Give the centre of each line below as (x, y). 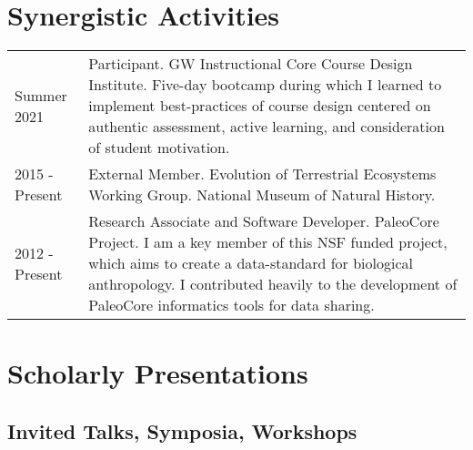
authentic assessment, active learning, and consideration (267, 127)
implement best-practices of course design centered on (260, 106)
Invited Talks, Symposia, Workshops (182, 430)
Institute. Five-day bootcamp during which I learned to (265, 85)
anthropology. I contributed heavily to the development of (273, 284)
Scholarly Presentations (158, 373)
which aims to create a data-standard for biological (251, 263)
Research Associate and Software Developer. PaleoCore (264, 221)
